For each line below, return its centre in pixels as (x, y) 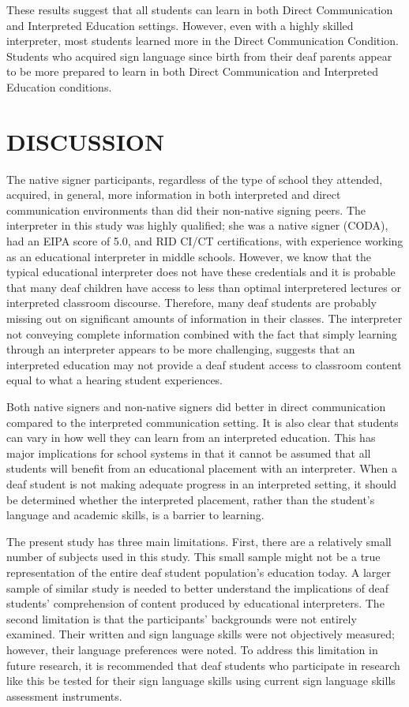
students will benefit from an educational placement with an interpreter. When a (202, 468)
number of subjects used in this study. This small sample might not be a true (193, 557)
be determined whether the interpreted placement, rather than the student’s (191, 499)
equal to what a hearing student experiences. (115, 380)
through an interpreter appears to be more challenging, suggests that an (181, 349)
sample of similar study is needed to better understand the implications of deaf (197, 587)
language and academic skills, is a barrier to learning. (135, 515)
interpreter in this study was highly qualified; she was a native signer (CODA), (197, 225)
